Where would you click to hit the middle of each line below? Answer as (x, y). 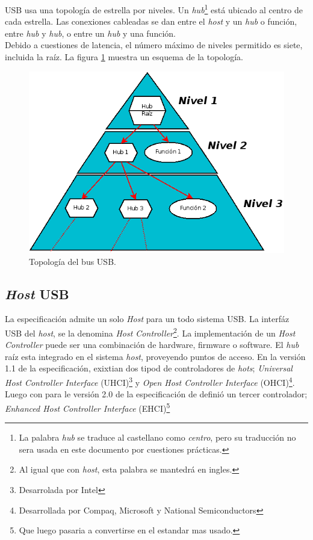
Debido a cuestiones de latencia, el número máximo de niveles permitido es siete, (154, 45)
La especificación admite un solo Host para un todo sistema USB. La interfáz (147, 319)
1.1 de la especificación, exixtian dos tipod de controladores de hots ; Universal (149, 368)
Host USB (37, 293)
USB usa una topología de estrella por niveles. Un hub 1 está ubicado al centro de (154, 9)
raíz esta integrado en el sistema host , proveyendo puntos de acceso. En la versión (155, 356)
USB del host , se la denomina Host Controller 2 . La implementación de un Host (150, 332)
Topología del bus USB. (73, 261)
